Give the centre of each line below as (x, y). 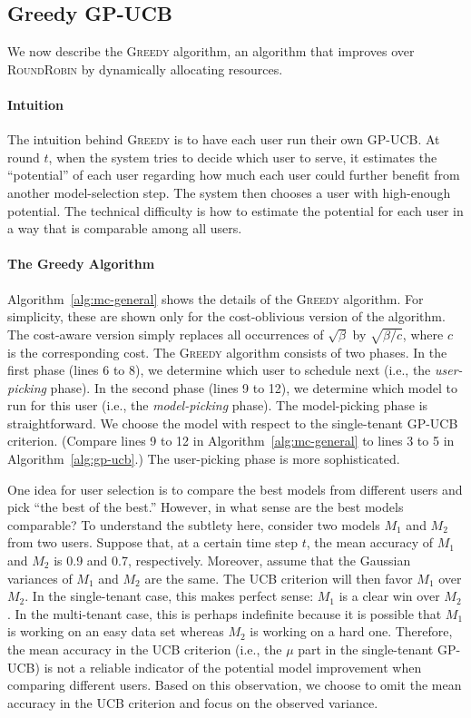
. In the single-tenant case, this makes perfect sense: (169, 596)
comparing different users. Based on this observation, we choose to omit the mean (235, 685)
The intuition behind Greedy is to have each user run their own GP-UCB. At (224, 139)
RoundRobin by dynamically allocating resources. (145, 69)
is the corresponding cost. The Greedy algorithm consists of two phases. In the (227, 352)
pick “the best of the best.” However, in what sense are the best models (206, 507)
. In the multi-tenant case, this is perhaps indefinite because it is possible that (225, 613)
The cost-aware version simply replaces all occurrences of (166, 334)
